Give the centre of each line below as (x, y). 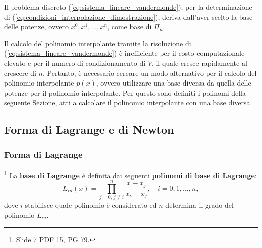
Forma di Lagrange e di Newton (89, 130)
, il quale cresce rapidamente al (199, 63)
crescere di (20, 73)
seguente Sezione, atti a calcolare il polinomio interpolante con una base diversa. (128, 102)
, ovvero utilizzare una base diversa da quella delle (174, 83)
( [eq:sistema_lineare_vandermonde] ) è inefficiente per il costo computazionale (124, 53)
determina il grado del (200, 205)
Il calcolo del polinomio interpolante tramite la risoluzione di (98, 43)
